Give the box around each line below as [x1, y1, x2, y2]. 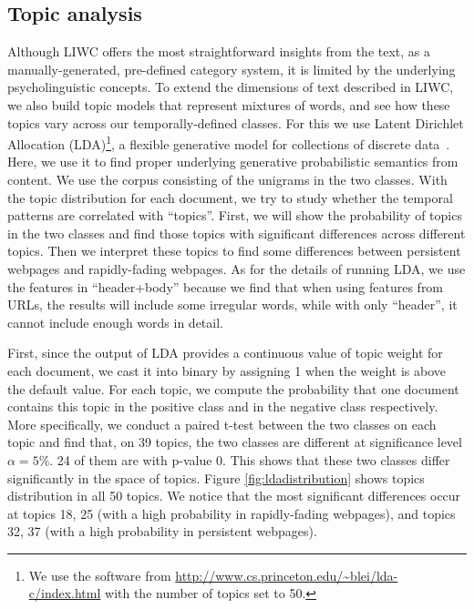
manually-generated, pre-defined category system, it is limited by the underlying [7, 59, 456, 78]
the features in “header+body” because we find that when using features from [7, 277, 444, 296]
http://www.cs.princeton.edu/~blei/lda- [175, 565, 398, 584]
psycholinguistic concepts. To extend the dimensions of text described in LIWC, [7, 77, 454, 96]
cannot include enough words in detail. [7, 312, 223, 331]
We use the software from [28, 565, 171, 584]
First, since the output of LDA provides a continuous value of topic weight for [7, 343, 443, 362]
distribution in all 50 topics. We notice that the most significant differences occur [7, 486, 461, 505]
